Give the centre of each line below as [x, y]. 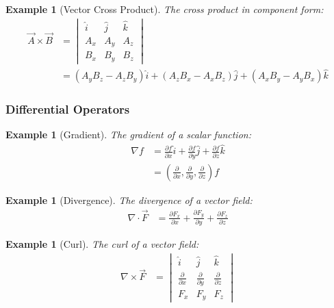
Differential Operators [68, 109]
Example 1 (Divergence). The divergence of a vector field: [129, 200]
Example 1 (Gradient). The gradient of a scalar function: [128, 134]
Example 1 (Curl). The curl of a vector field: [102, 243]
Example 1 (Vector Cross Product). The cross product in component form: [165, 9]
